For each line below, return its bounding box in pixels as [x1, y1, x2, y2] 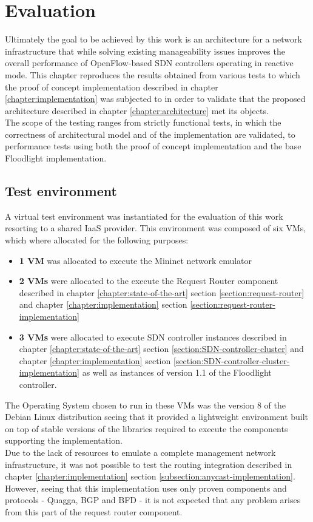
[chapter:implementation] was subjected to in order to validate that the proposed [5, 92, 306, 105]
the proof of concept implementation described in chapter [5, 80, 218, 93]
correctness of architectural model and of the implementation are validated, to [5, 127, 295, 140]
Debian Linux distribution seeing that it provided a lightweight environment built [5, 410, 309, 423]
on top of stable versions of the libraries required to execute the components [5, 422, 288, 435]
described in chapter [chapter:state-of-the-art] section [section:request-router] [19, 286, 305, 299]
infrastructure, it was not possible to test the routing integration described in [5, 458, 292, 470]
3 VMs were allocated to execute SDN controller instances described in [19, 330, 287, 343]
